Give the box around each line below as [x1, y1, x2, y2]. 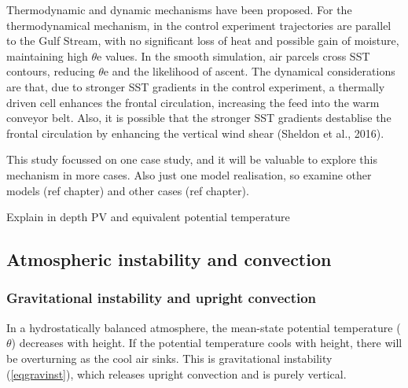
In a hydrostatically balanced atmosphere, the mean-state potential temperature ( [6, 319, 401, 335]
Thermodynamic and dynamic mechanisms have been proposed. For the [6, 2, 352, 17]
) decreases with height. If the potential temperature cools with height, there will [11, 334, 402, 351]
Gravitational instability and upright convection [6, 288, 317, 308]
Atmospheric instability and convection [6, 247, 332, 272]
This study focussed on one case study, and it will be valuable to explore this [6, 151, 377, 168]
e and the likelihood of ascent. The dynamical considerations [103, 63, 395, 79]
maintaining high [6, 47, 88, 64]
